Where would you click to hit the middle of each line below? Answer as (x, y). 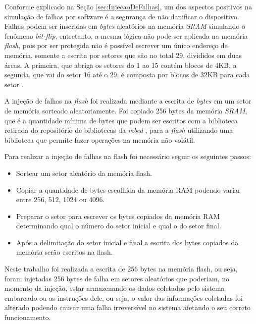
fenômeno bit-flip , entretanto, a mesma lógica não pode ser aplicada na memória (126, 35)
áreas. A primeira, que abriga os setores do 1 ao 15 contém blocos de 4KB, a (121, 65)
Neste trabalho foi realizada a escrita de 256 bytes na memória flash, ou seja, (121, 269)
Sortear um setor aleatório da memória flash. (84, 173)
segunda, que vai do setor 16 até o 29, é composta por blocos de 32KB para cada (127, 75)
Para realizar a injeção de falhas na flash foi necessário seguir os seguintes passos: (128, 156)
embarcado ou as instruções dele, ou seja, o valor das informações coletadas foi (124, 297)
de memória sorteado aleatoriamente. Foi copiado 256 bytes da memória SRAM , (126, 110)
